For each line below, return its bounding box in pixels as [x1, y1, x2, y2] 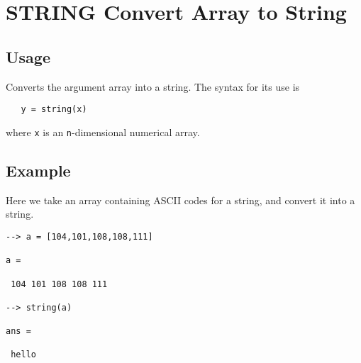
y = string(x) [21, 104, 87, 115]
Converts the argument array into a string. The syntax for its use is [6, 79, 300, 94]
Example [6, 159, 71, 181]
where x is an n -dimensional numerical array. [6, 124, 200, 139]
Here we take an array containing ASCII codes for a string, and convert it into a [6, 192, 355, 207]
